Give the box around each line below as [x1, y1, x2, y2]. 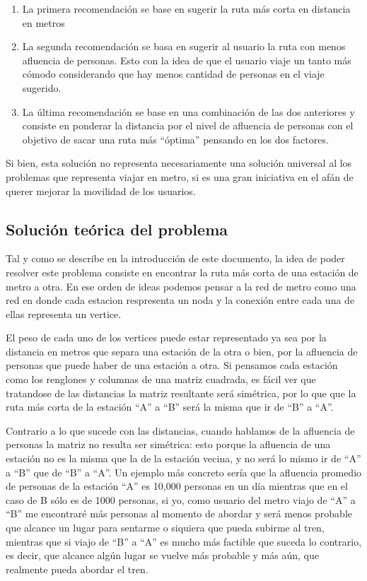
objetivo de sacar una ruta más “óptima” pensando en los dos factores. [22, 131, 329, 146]
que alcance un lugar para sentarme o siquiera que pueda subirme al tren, [6, 520, 325, 535]
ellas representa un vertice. [6, 306, 122, 321]
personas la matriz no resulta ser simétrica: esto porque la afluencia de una [6, 437, 331, 452]
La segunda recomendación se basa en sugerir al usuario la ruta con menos [22, 39, 346, 54]
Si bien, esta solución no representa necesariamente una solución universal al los [6, 155, 352, 170]
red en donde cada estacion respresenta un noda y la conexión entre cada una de [6, 293, 355, 307]
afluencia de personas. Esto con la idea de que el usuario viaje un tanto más [22, 52, 351, 67]
